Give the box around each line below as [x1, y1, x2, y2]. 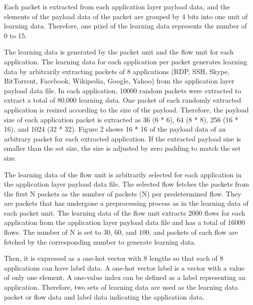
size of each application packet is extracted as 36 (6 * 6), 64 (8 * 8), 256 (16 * [4, 114, 238, 124]
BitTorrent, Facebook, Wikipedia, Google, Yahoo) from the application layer [4, 76, 235, 86]
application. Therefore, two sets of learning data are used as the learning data [4, 282, 238, 292]
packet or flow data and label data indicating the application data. [4, 291, 205, 302]
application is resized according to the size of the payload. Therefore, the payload [4, 104, 249, 114]
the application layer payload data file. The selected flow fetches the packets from [4, 179, 249, 189]
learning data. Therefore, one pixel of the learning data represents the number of [4, 21, 247, 31]
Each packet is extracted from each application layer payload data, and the [4, 1, 230, 11]
